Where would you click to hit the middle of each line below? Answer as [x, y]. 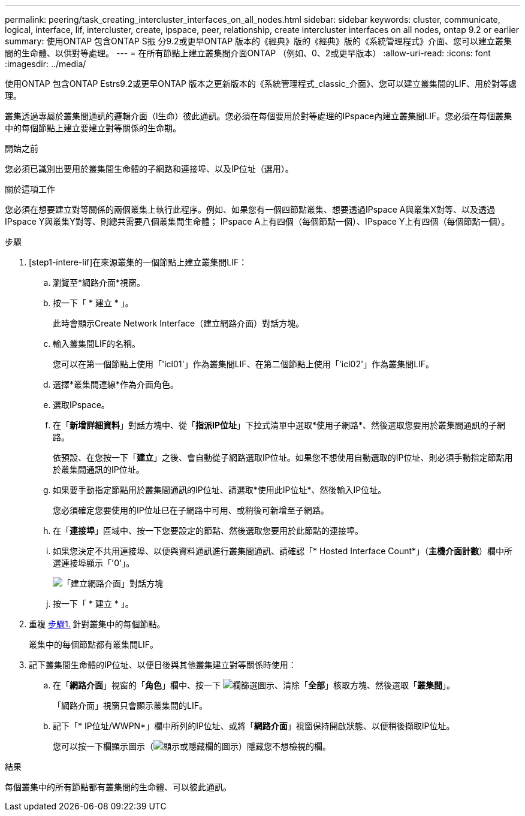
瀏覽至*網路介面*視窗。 [99, 282]
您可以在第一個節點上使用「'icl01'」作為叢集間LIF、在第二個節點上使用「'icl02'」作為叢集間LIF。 [244, 364]
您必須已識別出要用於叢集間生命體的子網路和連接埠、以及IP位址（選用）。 [149, 169]
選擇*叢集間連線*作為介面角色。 [116, 384]
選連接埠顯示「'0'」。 [94, 563]
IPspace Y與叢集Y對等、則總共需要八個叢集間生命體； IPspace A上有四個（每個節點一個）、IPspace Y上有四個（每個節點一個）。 [257, 221]
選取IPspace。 [81, 405]
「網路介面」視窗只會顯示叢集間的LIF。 [130, 705]
